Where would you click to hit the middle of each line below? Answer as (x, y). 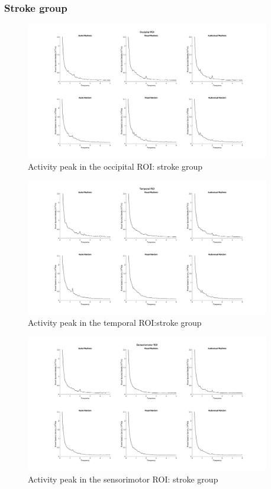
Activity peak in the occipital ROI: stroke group (115, 166)
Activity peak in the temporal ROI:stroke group (115, 323)
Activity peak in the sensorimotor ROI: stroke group (123, 479)
